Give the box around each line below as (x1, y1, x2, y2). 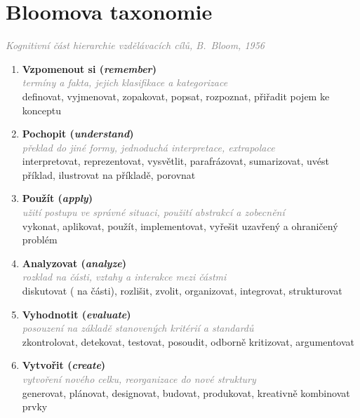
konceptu (22, 102, 62, 117)
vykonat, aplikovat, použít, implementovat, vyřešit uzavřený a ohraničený (22, 218, 338, 233)
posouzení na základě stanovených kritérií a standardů (22, 321, 254, 335)
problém (22, 232, 58, 247)
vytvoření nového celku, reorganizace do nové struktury (22, 372, 256, 386)
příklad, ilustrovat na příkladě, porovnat (22, 167, 196, 182)
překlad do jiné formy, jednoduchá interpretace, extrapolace (22, 140, 275, 154)
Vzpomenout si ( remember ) (22, 61, 156, 76)
